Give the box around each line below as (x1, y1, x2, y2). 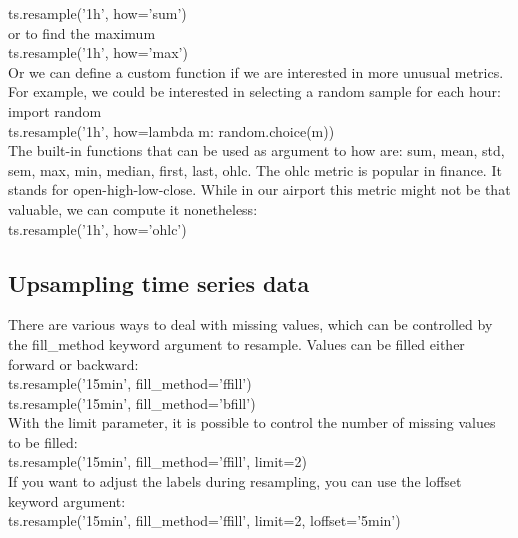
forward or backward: (8, 353, 139, 374)
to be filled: (8, 431, 78, 452)
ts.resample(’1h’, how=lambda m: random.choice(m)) (8, 120, 335, 141)
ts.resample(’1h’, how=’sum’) (8, 3, 187, 23)
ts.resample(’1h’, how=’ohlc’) (8, 218, 187, 239)
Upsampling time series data (8, 267, 310, 298)
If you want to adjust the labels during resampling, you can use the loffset (8, 471, 462, 492)
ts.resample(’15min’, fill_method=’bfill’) (8, 392, 256, 413)
